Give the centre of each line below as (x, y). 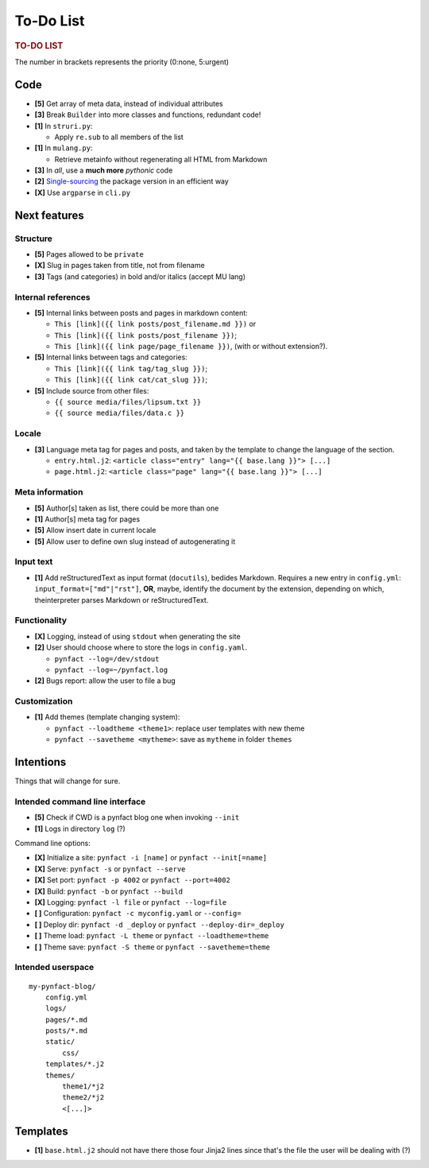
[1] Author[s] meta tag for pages (87, 519)
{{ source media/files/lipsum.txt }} (128, 402)
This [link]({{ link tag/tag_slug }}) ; (131, 368)
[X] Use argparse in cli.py (83, 192)
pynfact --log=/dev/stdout (107, 659)
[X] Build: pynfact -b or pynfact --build (108, 891)
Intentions (41, 762)
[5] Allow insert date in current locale (95, 530)
